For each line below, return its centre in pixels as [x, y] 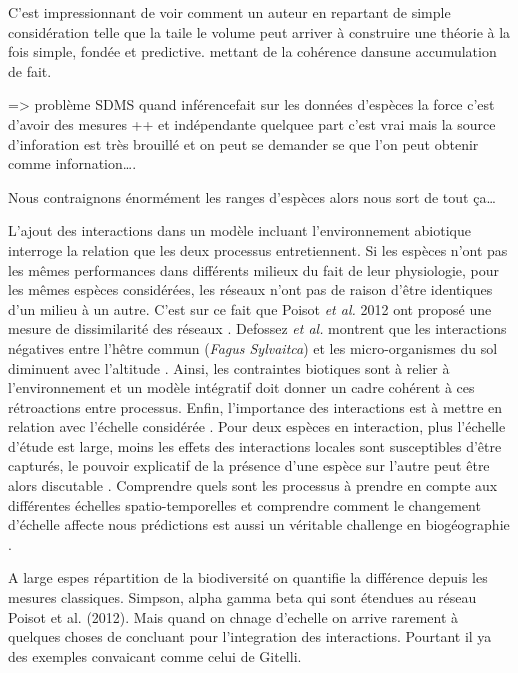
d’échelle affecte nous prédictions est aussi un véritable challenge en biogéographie [259, 524]
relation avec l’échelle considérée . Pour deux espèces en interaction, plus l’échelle [257, 426]
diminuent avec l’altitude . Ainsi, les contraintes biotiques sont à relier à [229, 367]
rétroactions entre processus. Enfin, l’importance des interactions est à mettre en [255, 406]
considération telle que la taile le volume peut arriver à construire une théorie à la [259, 31]
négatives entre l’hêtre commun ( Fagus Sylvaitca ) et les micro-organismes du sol [253, 347]
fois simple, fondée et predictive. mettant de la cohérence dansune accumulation [252, 51]
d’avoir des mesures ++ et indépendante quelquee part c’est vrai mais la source [252, 123]
